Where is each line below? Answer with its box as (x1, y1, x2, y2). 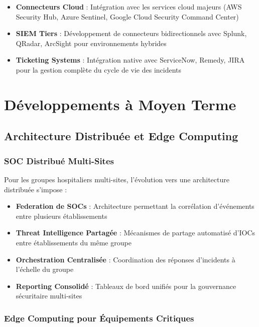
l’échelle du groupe (16, 264, 74, 274)
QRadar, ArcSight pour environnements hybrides (16, 38, 167, 48)
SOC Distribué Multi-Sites (4, 154, 114, 167)
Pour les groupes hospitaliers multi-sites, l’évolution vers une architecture (4, 174, 229, 184)
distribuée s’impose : (4, 184, 67, 194)
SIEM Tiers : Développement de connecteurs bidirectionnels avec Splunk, (16, 28, 247, 39)
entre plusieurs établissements (16, 210, 107, 221)
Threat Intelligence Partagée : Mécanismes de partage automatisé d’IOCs (16, 227, 255, 238)
